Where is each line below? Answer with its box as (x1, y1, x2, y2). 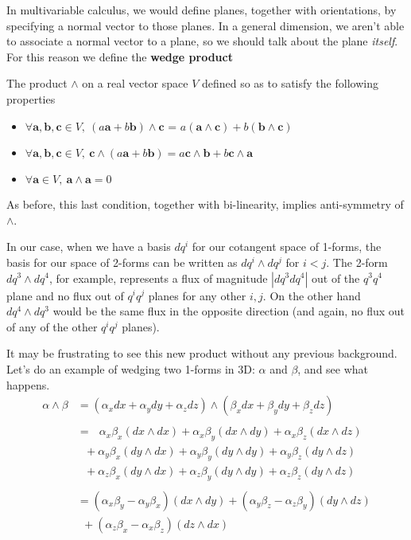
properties (6, 90, 56, 107)
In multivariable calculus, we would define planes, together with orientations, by (6, 2, 397, 18)
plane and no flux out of (6, 287, 124, 303)
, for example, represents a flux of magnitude (49, 269, 268, 286)
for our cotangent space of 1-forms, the (192, 238, 382, 255)
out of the (311, 269, 360, 286)
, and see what (297, 360, 369, 377)
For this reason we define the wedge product (6, 48, 233, 65)
